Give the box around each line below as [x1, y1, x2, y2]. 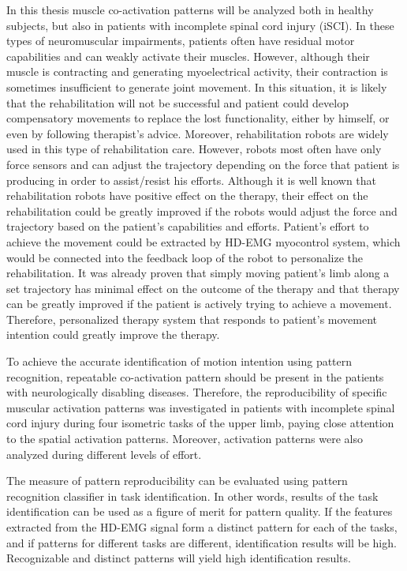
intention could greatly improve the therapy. [6, 326, 220, 343]
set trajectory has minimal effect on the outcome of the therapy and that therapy [6, 280, 400, 296]
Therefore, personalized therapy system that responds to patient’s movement [6, 310, 378, 327]
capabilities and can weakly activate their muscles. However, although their [6, 47, 370, 64]
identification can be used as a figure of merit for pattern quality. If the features [6, 503, 393, 520]
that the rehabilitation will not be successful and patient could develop [6, 94, 349, 111]
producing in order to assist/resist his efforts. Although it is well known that [6, 171, 377, 188]
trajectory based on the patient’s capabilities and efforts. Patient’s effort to [6, 218, 369, 235]
